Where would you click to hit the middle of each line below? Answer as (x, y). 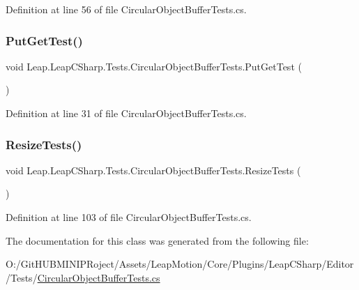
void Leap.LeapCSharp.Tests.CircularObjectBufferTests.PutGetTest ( (154, 66)
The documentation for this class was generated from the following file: (157, 240)
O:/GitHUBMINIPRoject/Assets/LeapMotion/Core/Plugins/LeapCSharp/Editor (180, 264)
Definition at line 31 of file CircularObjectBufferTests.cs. (126, 113)
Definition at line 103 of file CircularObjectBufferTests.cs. (129, 217)
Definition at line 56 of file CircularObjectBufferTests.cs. (126, 9)
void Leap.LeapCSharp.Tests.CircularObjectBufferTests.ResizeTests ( (153, 170)
